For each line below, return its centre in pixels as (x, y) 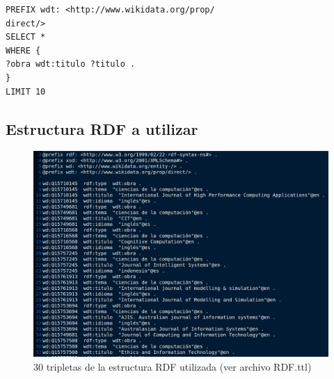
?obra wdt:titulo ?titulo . (71, 64)
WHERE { (23, 50)
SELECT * (26, 37)
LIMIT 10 (26, 91)
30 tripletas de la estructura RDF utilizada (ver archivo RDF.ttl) (173, 366)
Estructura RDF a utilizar (102, 128)
